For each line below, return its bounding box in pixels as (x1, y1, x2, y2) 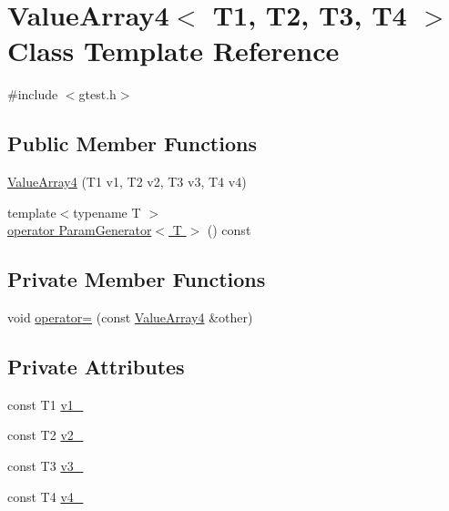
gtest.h (78, 85, 117, 104)
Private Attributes (7, 353, 185, 381)
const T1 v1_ (7, 394, 84, 414)
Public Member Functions (7, 129, 257, 158)
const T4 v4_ (7, 486, 84, 506)
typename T (73, 202, 141, 221)
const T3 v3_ (7, 456, 84, 475)
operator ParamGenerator (7, 220, 152, 240)
